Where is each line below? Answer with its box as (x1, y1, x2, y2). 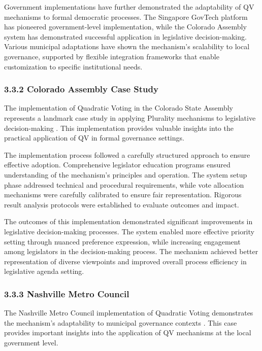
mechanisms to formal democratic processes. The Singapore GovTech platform (4, 11, 248, 22)
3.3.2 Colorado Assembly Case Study (4, 83, 158, 95)
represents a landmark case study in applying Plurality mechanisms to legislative (4, 112, 256, 123)
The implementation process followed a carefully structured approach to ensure (4, 149, 250, 160)
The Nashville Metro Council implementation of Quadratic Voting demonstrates (4, 307, 253, 318)
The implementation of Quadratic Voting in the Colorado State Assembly (4, 102, 233, 113)
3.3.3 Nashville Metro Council (4, 287, 129, 300)
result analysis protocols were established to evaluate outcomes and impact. (4, 199, 239, 209)
